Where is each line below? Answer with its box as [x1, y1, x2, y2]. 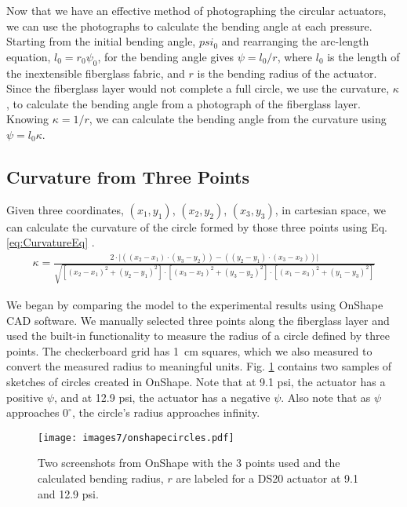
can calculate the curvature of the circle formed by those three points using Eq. [6, 218, 387, 235]
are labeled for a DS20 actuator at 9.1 [176, 469, 358, 486]
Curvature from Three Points [6, 164, 250, 188]
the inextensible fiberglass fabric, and [6, 64, 185, 81]
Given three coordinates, [6, 201, 124, 217]
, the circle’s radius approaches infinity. [71, 404, 260, 421]
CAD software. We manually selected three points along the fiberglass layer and [6, 312, 390, 328]
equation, [6, 48, 51, 64]
